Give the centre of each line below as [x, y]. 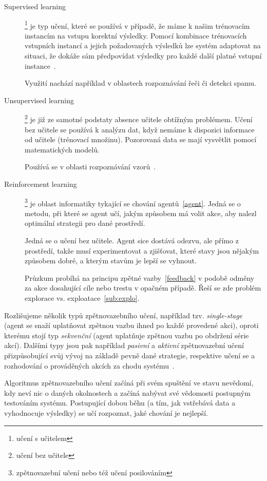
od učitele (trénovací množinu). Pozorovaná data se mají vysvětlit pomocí [141, 139]
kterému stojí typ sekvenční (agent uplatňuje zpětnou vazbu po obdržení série [127, 335]
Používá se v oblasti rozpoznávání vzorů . [90, 167]
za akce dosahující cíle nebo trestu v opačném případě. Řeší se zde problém [143, 288]
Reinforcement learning [41, 184]
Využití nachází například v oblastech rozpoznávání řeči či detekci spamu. [140, 83]
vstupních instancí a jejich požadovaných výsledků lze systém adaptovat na [143, 45]
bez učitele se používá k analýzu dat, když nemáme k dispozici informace [140, 129]
